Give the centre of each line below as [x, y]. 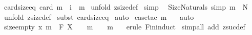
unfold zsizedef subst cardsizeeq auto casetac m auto [99, 16]
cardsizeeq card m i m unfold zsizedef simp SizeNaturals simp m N [126, 7]
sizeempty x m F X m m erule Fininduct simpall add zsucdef [124, 27]
